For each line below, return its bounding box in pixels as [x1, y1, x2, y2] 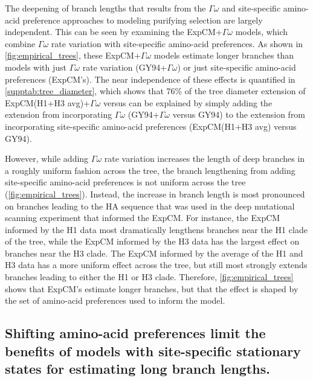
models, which [235, 25, 288, 38]
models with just [5, 60, 67, 73]
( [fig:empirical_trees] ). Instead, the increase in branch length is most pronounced [5, 187, 305, 200]
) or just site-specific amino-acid [177, 60, 296, 73]
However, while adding [5, 152, 89, 165]
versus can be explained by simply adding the [103, 96, 273, 109]
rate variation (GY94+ [82, 60, 167, 73]
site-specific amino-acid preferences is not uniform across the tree [5, 176, 246, 188]
